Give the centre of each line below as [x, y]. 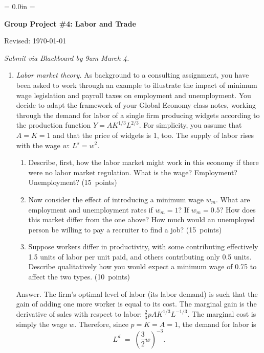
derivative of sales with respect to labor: [79, 313]
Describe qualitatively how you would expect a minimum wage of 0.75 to [142, 266]
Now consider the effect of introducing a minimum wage [116, 199]
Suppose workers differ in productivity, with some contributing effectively [143, 246]
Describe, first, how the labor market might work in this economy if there [144, 162]
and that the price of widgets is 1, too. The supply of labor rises [153, 135]
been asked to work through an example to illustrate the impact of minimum [137, 85]
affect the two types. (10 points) [79, 277]
